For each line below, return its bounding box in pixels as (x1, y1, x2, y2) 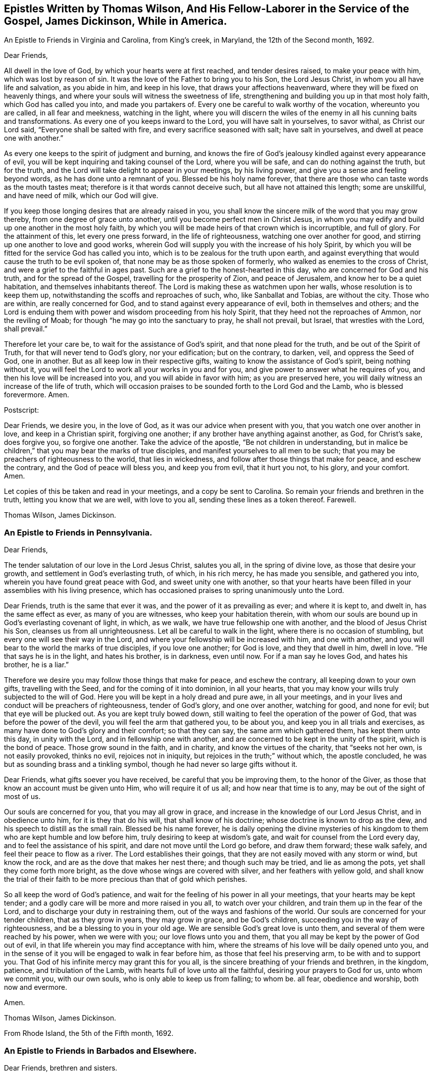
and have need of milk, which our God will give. (4, 191, 159, 200)
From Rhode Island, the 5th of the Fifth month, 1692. (4, 1029, 174, 1038)
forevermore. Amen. (4, 390, 69, 399)
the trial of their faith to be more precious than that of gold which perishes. (4, 875, 247, 884)
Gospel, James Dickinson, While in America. (4, 15, 227, 27)
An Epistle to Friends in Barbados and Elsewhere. (4, 1045, 197, 1056)
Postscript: (4, 406, 39, 415)
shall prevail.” (4, 324, 48, 333)
